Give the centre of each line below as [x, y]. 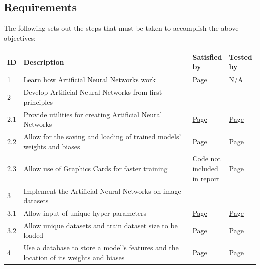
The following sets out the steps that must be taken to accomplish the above [121, 28]
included [205, 169]
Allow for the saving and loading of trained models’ [102, 137]
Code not [207, 159]
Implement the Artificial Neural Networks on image [102, 191]
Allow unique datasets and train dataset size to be [101, 225]
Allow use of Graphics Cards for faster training [96, 169]
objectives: [20, 38]
